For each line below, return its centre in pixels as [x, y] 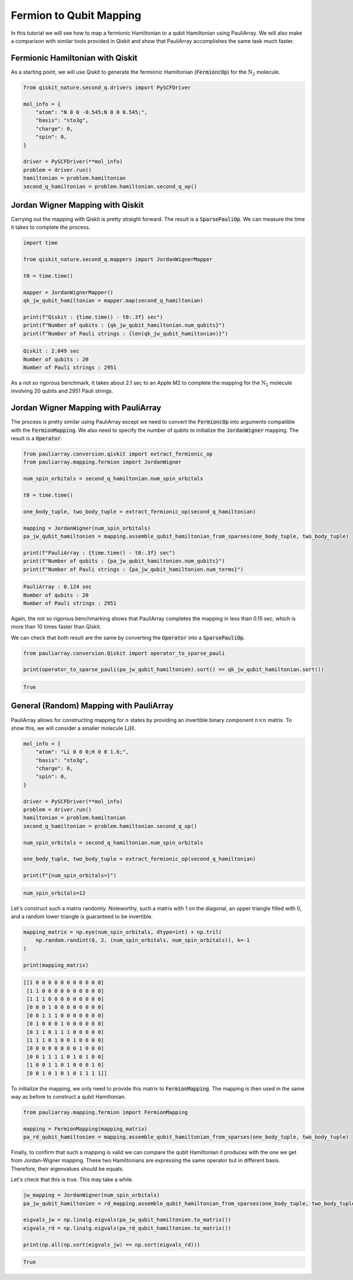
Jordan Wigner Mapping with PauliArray [86, 408]
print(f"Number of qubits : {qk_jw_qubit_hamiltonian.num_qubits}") [124, 325]
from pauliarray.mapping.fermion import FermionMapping [106, 1112]
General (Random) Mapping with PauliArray [92, 706]
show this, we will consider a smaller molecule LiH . [73, 728]
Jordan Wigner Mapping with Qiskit [77, 205]
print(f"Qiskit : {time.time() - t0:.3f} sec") [93, 317]
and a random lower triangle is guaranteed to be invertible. [82, 917]
